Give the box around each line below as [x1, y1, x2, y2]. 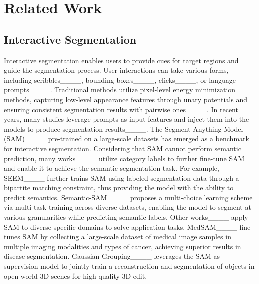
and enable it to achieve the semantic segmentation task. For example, [4, 163, 219, 173]
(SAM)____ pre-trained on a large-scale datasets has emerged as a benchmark [4, 133, 249, 144]
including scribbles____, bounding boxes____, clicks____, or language [4, 74, 236, 85]
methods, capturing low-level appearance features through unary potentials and [4, 94, 247, 104]
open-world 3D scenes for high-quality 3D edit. [4, 270, 147, 281]
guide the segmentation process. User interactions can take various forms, [4, 65, 229, 75]
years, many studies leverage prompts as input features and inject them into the [4, 114, 249, 124]
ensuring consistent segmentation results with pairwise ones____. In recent [4, 104, 238, 114]
